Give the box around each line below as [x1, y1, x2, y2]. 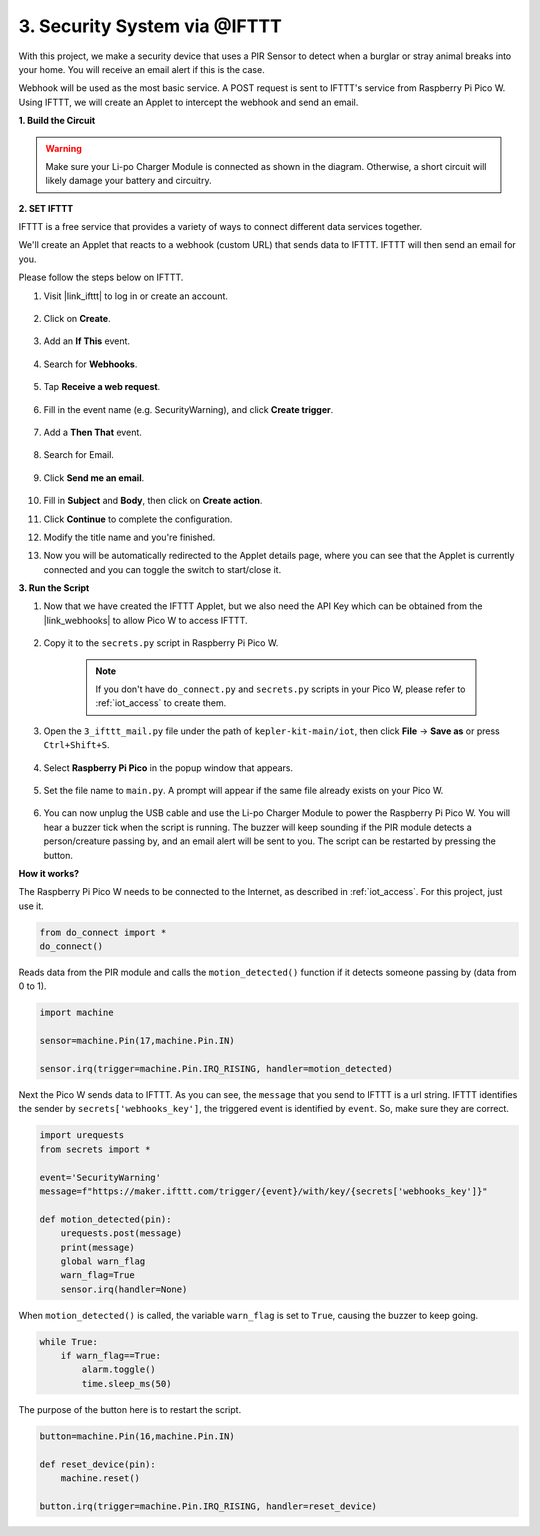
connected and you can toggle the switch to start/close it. [43, 563, 282, 575]
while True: [39, 1336, 99, 1347]
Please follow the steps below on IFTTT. [18, 271, 184, 284]
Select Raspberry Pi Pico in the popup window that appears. [43, 761, 294, 774]
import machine [39, 1007, 114, 1019]
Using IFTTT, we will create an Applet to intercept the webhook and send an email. [18, 96, 359, 108]
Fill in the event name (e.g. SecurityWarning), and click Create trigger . [43, 403, 334, 415]
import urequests [39, 1130, 125, 1141]
